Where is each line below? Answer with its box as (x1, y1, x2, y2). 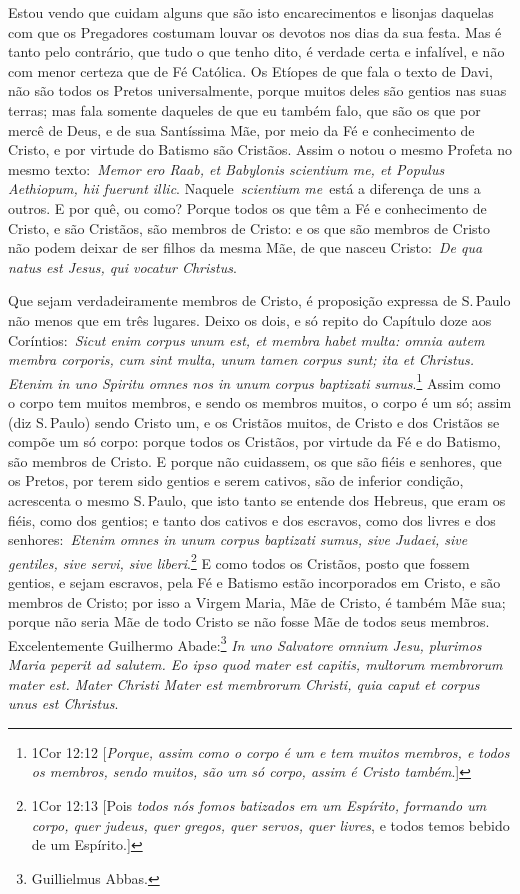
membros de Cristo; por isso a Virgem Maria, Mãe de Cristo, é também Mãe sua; (8, 591, 506, 612)
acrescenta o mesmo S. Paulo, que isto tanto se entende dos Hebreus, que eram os (8, 489, 506, 510)
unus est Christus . (8, 693, 119, 714)
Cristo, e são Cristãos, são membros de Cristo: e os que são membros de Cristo (8, 217, 491, 238)
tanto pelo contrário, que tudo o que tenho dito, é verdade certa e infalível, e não (8, 41, 505, 62)
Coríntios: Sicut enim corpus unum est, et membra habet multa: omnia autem (8, 329, 485, 350)
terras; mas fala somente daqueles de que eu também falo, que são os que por (8, 99, 481, 120)
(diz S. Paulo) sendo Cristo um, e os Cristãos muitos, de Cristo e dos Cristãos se (8, 411, 500, 432)
